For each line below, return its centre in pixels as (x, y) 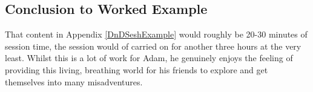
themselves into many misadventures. (74, 81)
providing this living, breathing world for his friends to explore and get (137, 69)
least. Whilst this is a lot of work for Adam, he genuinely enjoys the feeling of (149, 58)
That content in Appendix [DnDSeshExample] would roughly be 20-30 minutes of (156, 34)
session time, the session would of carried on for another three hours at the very (153, 46)
